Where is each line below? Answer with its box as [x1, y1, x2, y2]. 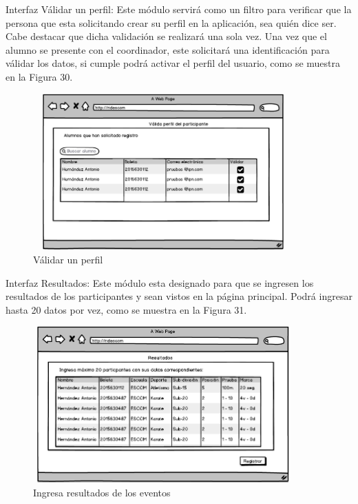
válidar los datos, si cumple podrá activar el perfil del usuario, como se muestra [6, 56, 341, 70]
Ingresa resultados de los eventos [33, 485, 171, 499]
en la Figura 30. [6, 69, 73, 83]
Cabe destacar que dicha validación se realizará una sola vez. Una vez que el [6, 29, 327, 43]
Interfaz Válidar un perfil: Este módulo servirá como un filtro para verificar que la [6, 2, 352, 16]
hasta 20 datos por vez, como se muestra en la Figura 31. [6, 302, 247, 316]
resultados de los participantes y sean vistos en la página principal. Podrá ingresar [6, 289, 352, 303]
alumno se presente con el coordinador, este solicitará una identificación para [6, 42, 330, 57]
